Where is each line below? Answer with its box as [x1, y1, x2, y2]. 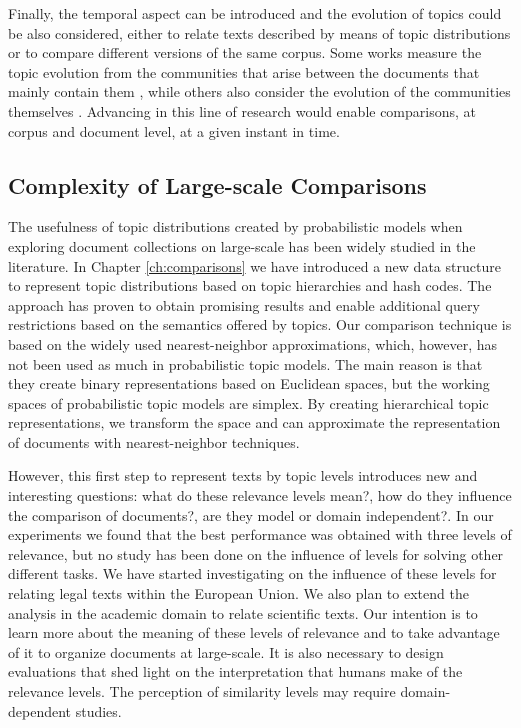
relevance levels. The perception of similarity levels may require [8, 681, 396, 702]
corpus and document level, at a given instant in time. [8, 120, 340, 141]
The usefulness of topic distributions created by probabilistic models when [8, 216, 463, 237]
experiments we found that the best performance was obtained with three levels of [8, 524, 512, 545]
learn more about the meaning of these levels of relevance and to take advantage [8, 622, 500, 643]
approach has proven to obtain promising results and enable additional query [8, 294, 480, 315]
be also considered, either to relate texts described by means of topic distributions [8, 22, 511, 43]
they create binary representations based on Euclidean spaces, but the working [8, 373, 490, 394]
